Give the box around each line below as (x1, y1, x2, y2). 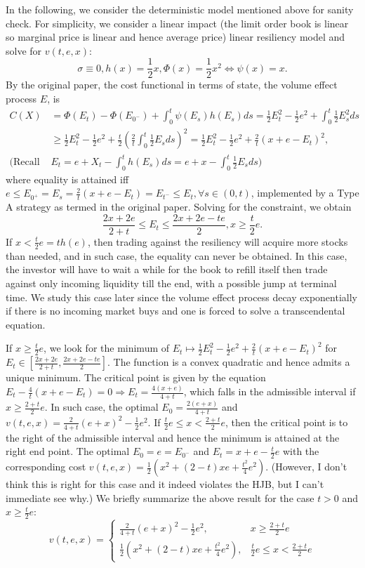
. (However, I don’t (265, 459, 347, 474)
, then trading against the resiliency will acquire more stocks (87, 234, 348, 249)
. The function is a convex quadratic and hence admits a (107, 355, 350, 369)
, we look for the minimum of (44, 341, 170, 355)
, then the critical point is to (225, 414, 348, 429)
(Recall (9, 157, 40, 167)
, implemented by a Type (251, 185, 359, 200)
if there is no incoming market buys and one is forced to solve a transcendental (6, 303, 345, 318)
